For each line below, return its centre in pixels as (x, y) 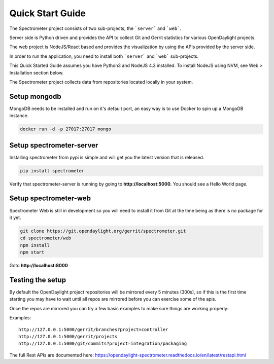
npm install (35, 245)
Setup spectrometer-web (50, 198)
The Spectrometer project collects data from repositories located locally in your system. (101, 82)
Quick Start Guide (48, 13)
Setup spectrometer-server (54, 145)
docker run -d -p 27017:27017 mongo (66, 129)
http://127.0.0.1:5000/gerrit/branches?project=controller (93, 329)
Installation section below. (36, 72)
